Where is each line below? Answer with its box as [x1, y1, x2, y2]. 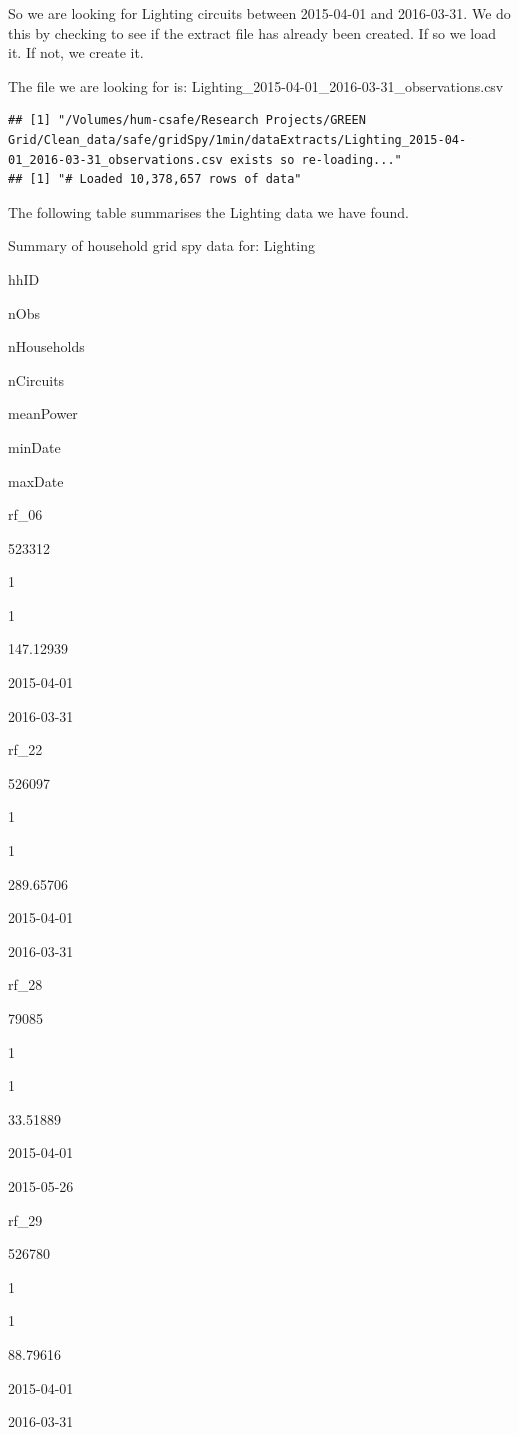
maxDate [8, 470, 64, 491]
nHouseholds [8, 336, 85, 357]
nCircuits [8, 369, 65, 390]
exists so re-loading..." [229, 152, 402, 167]
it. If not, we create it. [8, 42, 144, 63]
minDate [8, 436, 61, 457]
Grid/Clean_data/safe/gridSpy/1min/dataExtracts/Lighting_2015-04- [8, 132, 467, 147]
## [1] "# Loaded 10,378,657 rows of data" [8, 172, 302, 187]
